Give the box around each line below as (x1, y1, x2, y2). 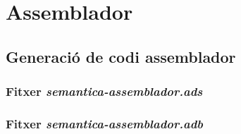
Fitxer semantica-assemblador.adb (6, 114, 204, 132)
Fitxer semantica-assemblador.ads (6, 83, 203, 100)
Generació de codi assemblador (6, 45, 236, 67)
